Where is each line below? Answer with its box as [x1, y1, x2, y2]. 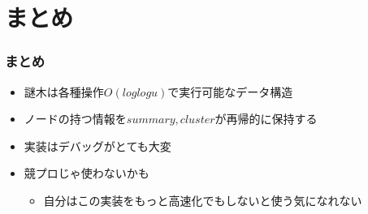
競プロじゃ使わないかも [24, 165, 149, 182]
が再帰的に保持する [214, 110, 318, 127]
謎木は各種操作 [24, 83, 104, 100]
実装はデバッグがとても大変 [24, 137, 171, 154]
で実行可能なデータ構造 [167, 83, 293, 100]
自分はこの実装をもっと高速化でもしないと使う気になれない [43, 191, 362, 208]
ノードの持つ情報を [24, 110, 127, 127]
